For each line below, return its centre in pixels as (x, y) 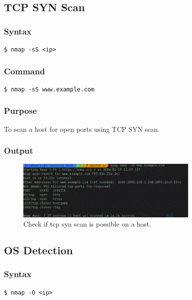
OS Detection (38, 250)
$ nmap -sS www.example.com (49, 89)
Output (19, 150)
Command (25, 71)
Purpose (20, 111)
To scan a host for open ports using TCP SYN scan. (82, 129)
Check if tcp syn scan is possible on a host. (87, 224)
